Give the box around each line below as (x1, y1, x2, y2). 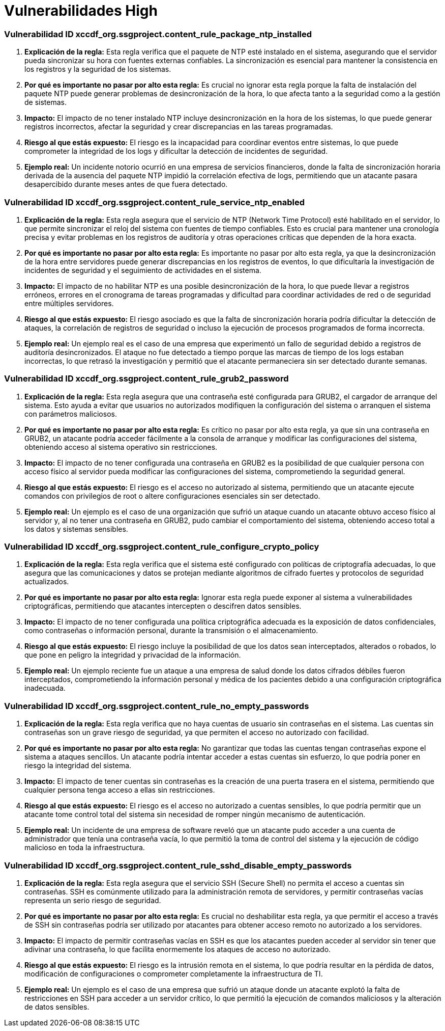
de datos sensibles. (24, 1002, 90, 1011)
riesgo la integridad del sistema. (24, 761, 132, 770)
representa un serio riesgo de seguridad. (24, 896, 161, 905)
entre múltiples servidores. (24, 299, 114, 308)
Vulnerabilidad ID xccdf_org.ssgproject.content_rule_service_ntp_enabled (4, 197, 305, 207)
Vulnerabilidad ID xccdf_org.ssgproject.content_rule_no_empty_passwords (4, 700, 309, 711)
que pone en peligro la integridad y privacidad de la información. (24, 650, 241, 660)
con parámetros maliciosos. (24, 409, 117, 418)
